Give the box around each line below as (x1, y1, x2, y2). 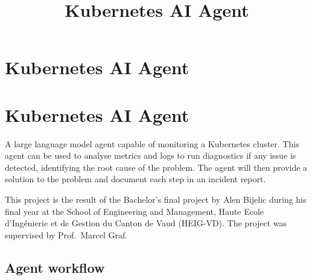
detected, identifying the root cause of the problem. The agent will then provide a (5, 161, 308, 173)
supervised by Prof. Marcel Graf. (5, 228, 128, 241)
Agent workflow (5, 258, 105, 276)
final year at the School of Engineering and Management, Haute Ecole (5, 205, 264, 217)
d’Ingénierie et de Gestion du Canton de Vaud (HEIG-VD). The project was (5, 217, 287, 229)
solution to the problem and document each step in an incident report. (5, 173, 266, 185)
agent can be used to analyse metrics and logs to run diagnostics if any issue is (5, 149, 296, 162)
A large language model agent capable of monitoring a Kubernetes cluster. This (5, 137, 299, 150)
